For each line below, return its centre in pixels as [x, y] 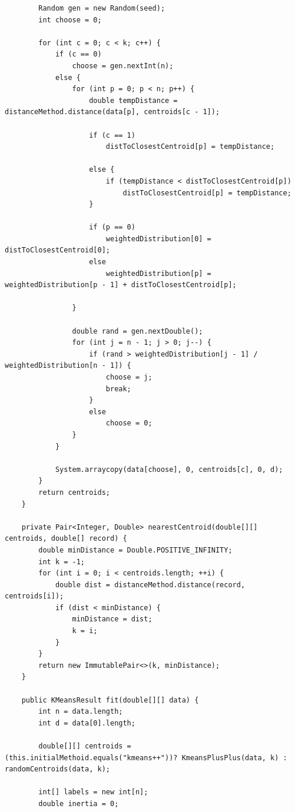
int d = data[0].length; [87, 723]
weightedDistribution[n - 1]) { [68, 366]
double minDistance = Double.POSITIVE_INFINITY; [135, 550]
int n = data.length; [81, 712]
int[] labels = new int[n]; [93, 792]
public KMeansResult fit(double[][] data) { [110, 700]
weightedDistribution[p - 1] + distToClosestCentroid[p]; [121, 285]
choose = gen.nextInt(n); [123, 66]
